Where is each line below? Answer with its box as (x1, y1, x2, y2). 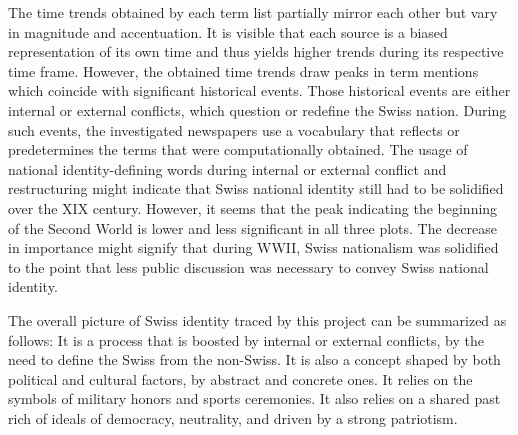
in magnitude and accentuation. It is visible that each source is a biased (8, 21, 448, 42)
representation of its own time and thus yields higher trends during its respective (8, 41, 504, 62)
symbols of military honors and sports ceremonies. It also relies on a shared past (8, 388, 501, 409)
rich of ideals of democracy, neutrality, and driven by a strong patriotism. (8, 407, 458, 428)
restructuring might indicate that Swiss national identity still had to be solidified (8, 178, 504, 199)
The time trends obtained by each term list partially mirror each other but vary (8, 2, 498, 22)
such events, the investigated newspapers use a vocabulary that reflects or (8, 119, 460, 140)
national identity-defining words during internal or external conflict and (8, 158, 447, 179)
